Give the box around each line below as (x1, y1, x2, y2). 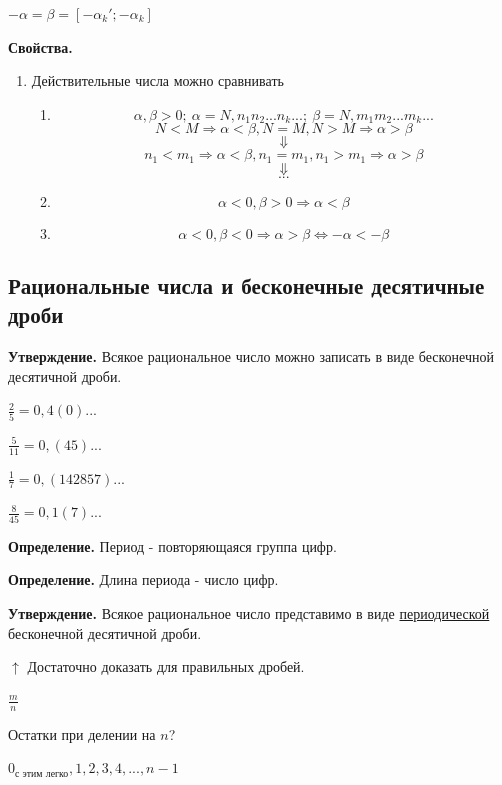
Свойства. (8, 36, 73, 57)
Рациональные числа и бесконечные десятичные (8, 270, 485, 301)
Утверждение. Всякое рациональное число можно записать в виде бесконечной (8, 346, 494, 367)
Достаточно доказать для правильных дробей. (27, 656, 305, 677)
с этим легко (15, 768, 69, 779)
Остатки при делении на (8, 723, 156, 744)
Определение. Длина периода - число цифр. (8, 569, 279, 590)
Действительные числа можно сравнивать (31, 70, 284, 91)
